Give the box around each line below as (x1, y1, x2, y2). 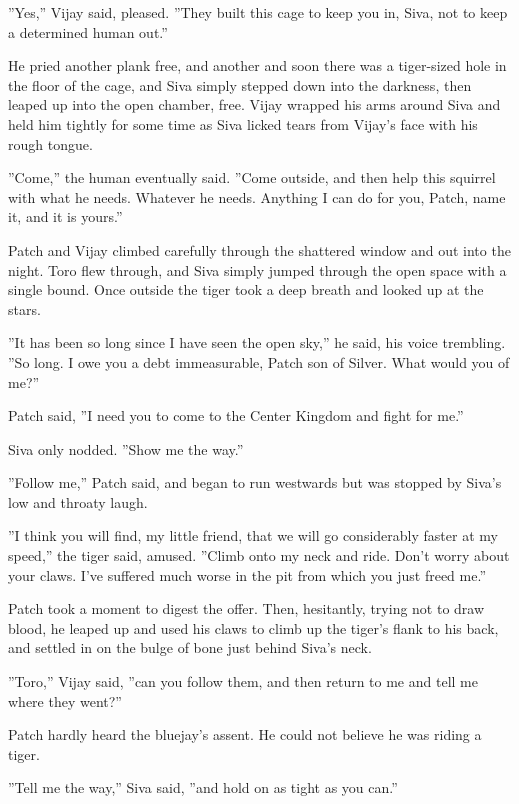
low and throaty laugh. (8, 491, 148, 512)
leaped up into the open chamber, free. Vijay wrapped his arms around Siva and (8, 94, 501, 115)
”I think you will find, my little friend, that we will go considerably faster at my (8, 525, 498, 546)
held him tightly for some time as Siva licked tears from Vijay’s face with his (8, 113, 478, 134)
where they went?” (8, 690, 122, 711)
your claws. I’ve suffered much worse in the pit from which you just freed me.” (8, 564, 487, 585)
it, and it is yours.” (8, 206, 123, 227)
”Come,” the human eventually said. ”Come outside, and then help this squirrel (8, 167, 496, 188)
